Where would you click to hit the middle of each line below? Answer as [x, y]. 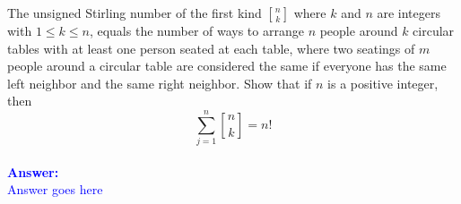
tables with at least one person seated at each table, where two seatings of [211, 48]
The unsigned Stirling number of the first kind [135, 13]
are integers [409, 13]
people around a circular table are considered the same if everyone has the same [227, 66]
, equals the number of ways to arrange [196, 30]
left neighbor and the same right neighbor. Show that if [160, 83]
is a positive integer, [383, 83]
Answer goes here [55, 189]
